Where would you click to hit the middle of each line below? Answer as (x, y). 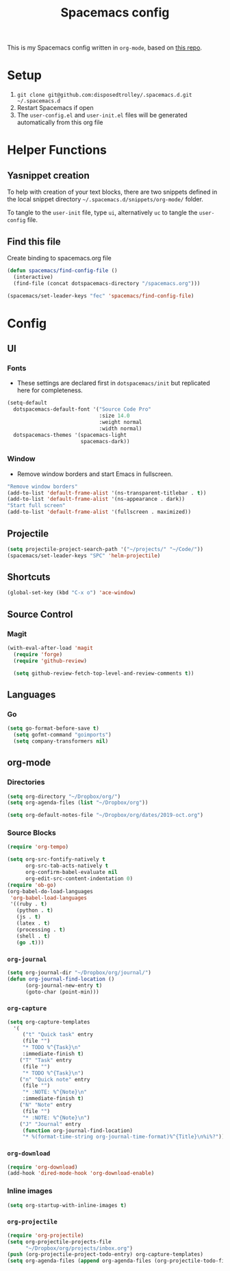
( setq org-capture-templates (49, 1022)
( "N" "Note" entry (46, 1105)
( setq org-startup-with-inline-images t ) (67, 1205)
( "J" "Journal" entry (50, 1124)
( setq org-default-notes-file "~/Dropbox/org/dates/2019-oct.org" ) (105, 816)
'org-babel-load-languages (49, 898)
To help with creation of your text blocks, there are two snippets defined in (112, 192)
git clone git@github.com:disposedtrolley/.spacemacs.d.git (104, 95)
